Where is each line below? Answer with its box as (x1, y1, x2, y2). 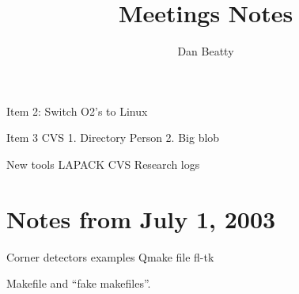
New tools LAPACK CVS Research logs (6, 155, 200, 172)
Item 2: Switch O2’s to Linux (6, 102, 148, 119)
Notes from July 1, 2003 (6, 202, 276, 235)
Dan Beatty (177, 43, 234, 59)
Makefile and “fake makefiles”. (6, 275, 151, 292)
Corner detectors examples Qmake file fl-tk (6, 248, 214, 265)
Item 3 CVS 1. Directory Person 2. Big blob (6, 129, 220, 146)
